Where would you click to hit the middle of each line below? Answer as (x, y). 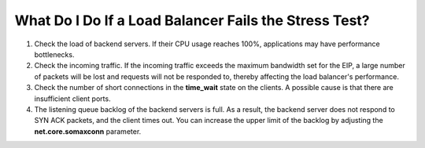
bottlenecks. (54, 54)
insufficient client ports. (72, 99)
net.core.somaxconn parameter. (88, 131)
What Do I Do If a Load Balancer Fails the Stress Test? (192, 20)
